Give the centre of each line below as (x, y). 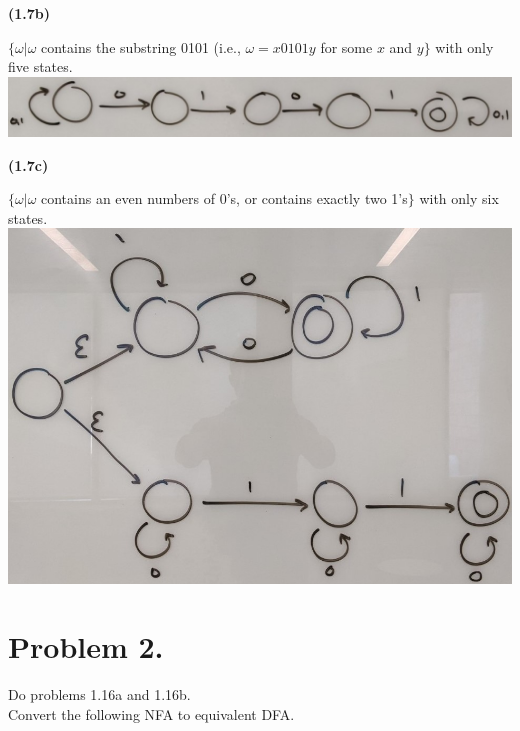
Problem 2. (86, 646)
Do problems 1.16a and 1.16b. (99, 694)
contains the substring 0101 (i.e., (141, 46)
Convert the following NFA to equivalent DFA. (151, 713)
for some (346, 46)
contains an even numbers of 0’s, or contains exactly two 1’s (224, 198)
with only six (459, 198)
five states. (40, 66)
